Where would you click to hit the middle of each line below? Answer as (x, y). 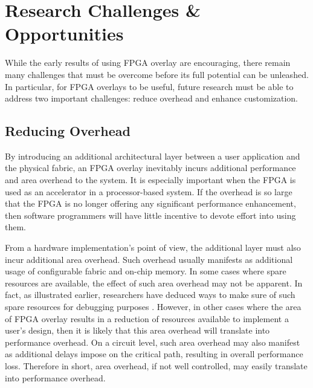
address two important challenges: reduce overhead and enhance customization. (151, 98)
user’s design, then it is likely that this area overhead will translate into (137, 330)
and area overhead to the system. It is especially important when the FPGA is (150, 180)
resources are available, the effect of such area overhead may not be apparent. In (154, 283)
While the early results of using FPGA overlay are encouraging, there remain (148, 63)
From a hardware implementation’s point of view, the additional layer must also (153, 247)
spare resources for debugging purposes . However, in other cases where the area (153, 307)
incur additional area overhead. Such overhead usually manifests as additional (149, 259)
